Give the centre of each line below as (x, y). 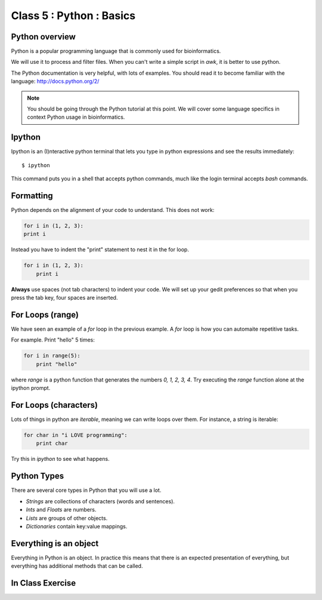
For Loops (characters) (55, 405)
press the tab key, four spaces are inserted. (64, 298)
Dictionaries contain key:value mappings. (77, 526)
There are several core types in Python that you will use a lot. (86, 490)
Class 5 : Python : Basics (73, 16)
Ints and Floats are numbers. (61, 510)
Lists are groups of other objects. (67, 518)
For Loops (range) (45, 314)
